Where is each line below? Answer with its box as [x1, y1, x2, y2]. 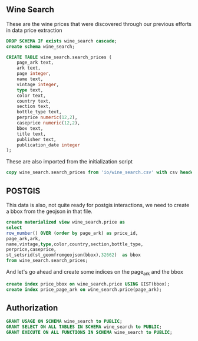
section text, [16, 103, 51, 110]
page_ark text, [16, 60, 54, 65]
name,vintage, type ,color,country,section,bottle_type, [6, 241, 144, 247]
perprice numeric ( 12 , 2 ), [16, 114, 78, 120]
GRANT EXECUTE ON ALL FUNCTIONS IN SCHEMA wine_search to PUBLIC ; [6, 330, 173, 336]
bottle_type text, [16, 109, 62, 115]
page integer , [16, 71, 51, 77]
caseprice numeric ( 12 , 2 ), [16, 120, 81, 126]
